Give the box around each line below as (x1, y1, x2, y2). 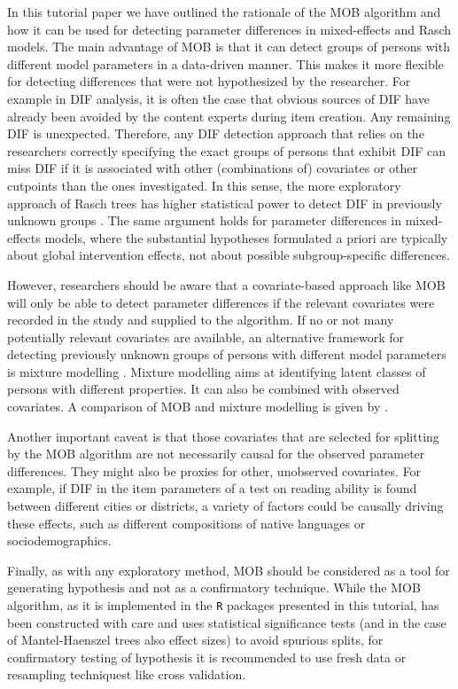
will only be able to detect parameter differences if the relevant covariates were (7, 293, 435, 311)
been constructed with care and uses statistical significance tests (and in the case (7, 613, 446, 631)
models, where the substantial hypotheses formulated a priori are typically (44, 228, 448, 247)
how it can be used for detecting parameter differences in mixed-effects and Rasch (7, 20, 452, 38)
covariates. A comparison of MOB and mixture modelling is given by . (7, 397, 388, 416)
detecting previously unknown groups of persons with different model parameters (7, 345, 446, 364)
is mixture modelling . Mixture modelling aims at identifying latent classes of (7, 362, 426, 380)
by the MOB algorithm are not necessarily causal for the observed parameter (7, 444, 425, 463)
